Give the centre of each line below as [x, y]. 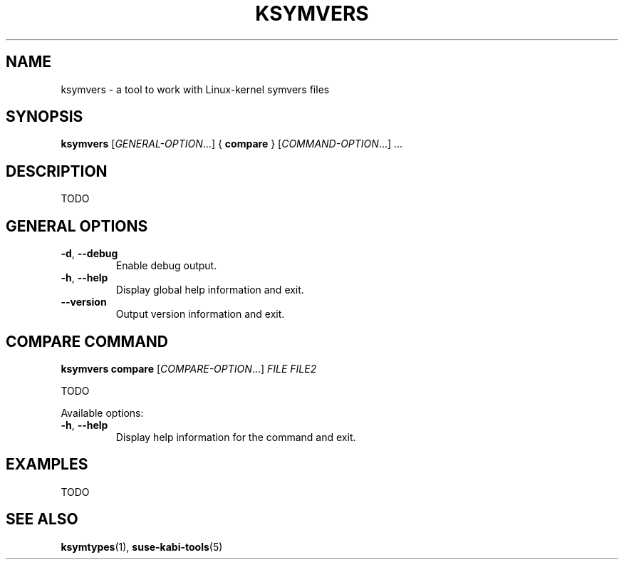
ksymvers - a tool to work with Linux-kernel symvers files [195, 89]
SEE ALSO [42, 519]
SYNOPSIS [45, 117]
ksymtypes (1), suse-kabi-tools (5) [142, 546]
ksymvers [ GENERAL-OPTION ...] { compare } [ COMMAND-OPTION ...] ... [232, 144]
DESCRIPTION [57, 171]
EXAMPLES [47, 465]
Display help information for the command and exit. [236, 437]
